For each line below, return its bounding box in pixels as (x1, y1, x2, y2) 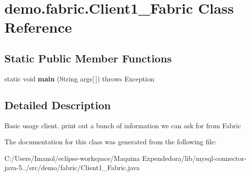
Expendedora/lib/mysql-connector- (142, 153, 247, 163)
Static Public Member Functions (4, 50, 172, 65)
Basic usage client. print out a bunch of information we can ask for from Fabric (4, 120, 241, 130)
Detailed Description (4, 97, 111, 112)
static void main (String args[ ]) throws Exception (4, 73, 154, 83)
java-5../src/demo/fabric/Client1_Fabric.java (4, 162, 140, 173)
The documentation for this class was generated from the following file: (4, 137, 216, 147)
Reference (4, 17, 72, 37)
